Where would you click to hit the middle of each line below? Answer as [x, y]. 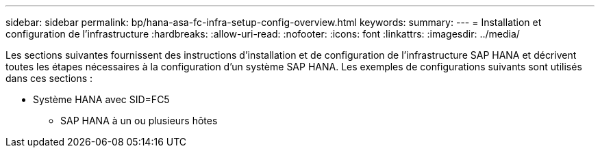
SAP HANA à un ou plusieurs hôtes [139, 121]
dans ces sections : [49, 78]
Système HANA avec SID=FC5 [101, 99]
